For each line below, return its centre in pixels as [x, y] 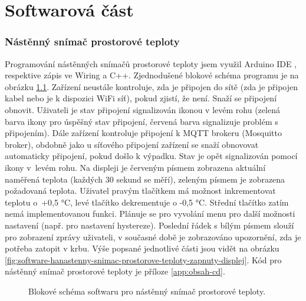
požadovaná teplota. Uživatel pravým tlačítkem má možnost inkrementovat [140, 191]
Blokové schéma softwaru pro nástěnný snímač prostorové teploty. [147, 291]
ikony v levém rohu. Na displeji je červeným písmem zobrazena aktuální [135, 167]
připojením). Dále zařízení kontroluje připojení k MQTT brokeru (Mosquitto [143, 133]
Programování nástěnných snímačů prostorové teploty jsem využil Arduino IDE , [151, 63]
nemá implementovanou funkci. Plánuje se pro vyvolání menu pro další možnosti [150, 214]
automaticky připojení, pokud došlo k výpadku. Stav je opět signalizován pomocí [151, 156]
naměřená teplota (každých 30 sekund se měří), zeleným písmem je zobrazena [145, 179]
